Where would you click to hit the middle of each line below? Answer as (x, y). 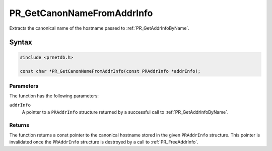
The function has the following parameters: (54, 96)
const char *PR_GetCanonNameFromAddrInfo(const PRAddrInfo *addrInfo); (110, 71)
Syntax (21, 42)
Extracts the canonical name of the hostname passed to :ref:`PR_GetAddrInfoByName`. (99, 28)
